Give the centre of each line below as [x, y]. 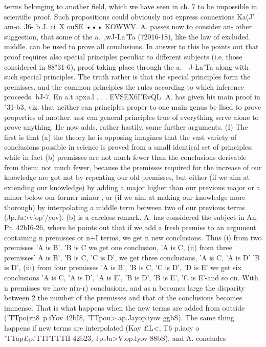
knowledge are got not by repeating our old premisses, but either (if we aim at [127, 177]
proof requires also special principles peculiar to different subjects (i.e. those [123, 56]
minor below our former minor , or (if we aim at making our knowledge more [125, 197]
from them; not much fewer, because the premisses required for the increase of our [133, 167]
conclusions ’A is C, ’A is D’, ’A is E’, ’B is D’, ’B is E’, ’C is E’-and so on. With [131, 278]
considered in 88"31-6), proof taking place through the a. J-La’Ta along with [126, 66]
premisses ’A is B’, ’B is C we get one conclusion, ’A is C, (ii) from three [118, 247]
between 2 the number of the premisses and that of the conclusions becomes [123, 298]
